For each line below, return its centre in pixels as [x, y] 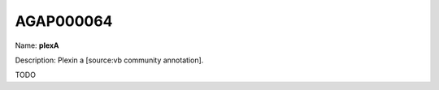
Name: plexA [37, 45]
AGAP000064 [64, 21]
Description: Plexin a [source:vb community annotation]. [109, 60]
